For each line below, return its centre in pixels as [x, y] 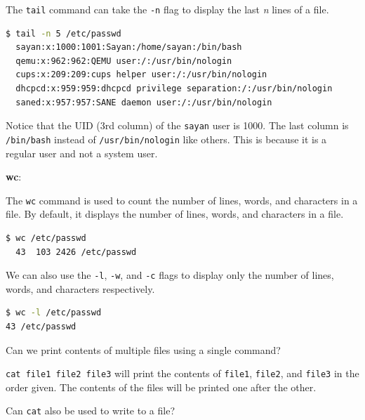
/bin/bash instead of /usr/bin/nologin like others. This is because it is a [166, 139]
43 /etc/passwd [41, 327]
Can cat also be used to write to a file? [90, 411]
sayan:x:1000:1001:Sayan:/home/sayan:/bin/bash [129, 47]
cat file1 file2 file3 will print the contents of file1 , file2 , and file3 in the [182, 373]
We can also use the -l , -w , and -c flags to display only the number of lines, [170, 275]
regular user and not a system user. [82, 153]
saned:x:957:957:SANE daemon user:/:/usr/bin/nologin [144, 102]
